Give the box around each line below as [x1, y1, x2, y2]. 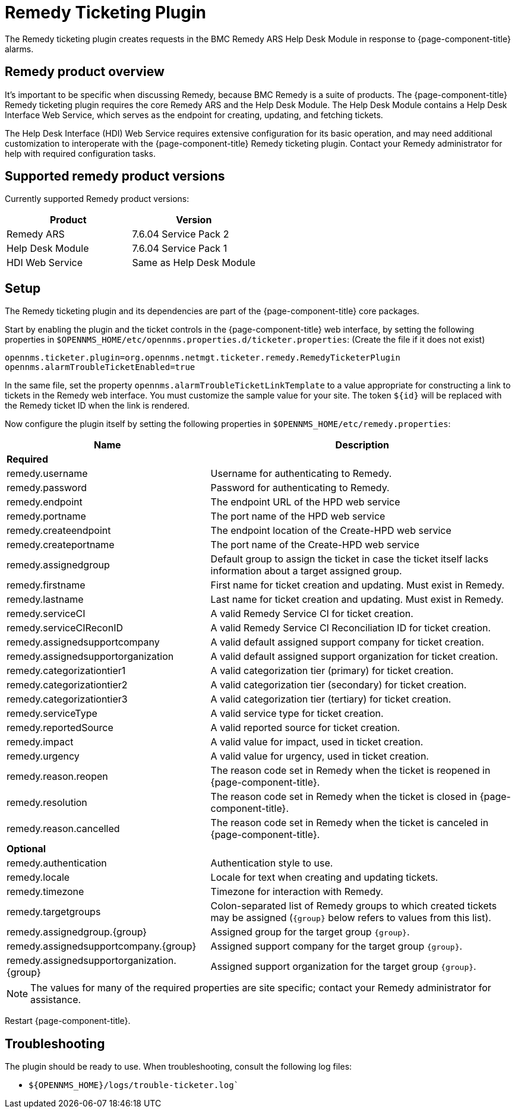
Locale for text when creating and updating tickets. [210, 871, 438, 884]
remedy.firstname [7, 579, 86, 592]
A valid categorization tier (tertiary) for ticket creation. [210, 693, 451, 706]
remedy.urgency [7, 750, 80, 763]
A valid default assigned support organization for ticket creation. [210, 650, 498, 663]
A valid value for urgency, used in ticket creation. [210, 750, 429, 763]
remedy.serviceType [7, 707, 97, 720]
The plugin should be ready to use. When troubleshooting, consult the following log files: [5, 1061, 352, 1072]
